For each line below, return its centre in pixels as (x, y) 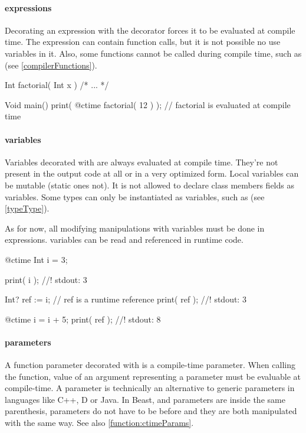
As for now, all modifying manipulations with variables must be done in (135, 228)
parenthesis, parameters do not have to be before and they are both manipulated (151, 411)
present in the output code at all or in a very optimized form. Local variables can (152, 173)
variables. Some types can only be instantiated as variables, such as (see (135, 196)
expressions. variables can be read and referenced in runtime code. (124, 240)
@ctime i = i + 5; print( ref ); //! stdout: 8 (83, 319)
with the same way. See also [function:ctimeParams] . (99, 423)
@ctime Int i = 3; (36, 259)
